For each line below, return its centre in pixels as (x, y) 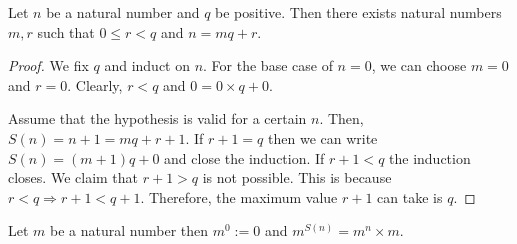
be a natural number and (123, 12)
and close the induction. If (244, 157)
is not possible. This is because (297, 177)
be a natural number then (129, 230)
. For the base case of (268, 65)
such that (66, 31)
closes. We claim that (73, 177)
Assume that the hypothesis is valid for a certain (157, 118)
